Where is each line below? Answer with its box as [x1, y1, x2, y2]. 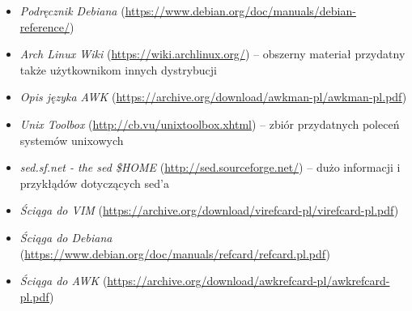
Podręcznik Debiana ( [19, 2, 125, 19]
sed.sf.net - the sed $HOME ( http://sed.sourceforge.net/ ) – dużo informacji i [19, 159, 401, 176]
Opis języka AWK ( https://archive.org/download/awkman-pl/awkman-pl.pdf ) [19, 88, 407, 105]
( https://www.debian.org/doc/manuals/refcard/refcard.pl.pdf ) [19, 245, 330, 262]
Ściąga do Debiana [19, 228, 113, 245]
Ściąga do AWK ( [19, 272, 108, 289]
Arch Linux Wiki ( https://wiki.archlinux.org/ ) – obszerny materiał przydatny [19, 45, 406, 62]
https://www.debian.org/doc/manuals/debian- [125, 2, 356, 19]
